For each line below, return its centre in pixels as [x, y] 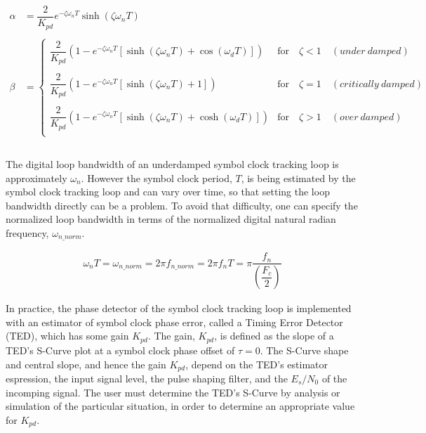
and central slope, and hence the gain [86, 364]
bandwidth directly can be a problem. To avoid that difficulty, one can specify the [182, 205]
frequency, [27, 232]
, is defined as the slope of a [274, 336]
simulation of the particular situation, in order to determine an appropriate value [180, 406]
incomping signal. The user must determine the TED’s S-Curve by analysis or [173, 392]
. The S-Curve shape [304, 350]
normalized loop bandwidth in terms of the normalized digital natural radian [171, 219]
